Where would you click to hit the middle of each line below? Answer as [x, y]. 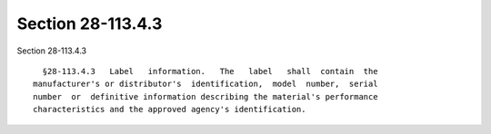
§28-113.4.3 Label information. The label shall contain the [210, 71]
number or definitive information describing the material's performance [205, 96]
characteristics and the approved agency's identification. [170, 110]
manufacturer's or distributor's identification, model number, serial [205, 84]
